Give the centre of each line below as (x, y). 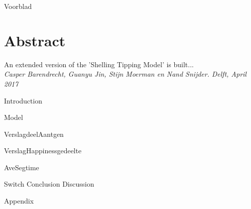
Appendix (19, 201)
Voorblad (18, 6)
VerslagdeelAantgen (34, 134)
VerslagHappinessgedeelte (43, 151)
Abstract (35, 40)
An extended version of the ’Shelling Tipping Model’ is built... (99, 64)
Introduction (23, 100)
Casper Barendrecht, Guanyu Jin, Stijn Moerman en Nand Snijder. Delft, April (125, 74)
